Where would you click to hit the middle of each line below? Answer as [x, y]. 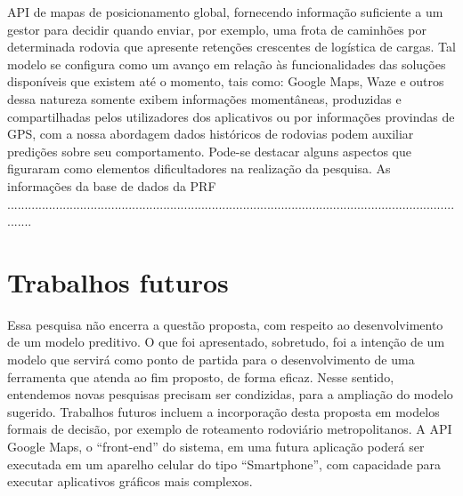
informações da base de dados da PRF [112, 185]
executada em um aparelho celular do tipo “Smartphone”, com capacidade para [224, 464]
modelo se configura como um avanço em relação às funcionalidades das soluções [227, 64]
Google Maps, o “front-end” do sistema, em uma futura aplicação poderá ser [216, 446]
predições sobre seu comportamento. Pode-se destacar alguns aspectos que [209, 151]
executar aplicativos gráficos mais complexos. [130, 481]
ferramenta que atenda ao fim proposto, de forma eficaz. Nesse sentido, [201, 376]
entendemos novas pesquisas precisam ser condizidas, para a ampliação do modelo [230, 394]
